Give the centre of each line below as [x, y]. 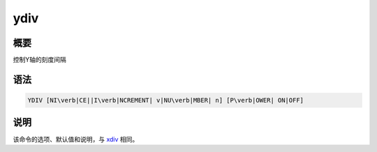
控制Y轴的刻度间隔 [39, 60]
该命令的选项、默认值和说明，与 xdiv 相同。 [76, 139]
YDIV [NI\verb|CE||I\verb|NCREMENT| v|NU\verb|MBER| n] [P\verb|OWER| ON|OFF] [165, 100]
